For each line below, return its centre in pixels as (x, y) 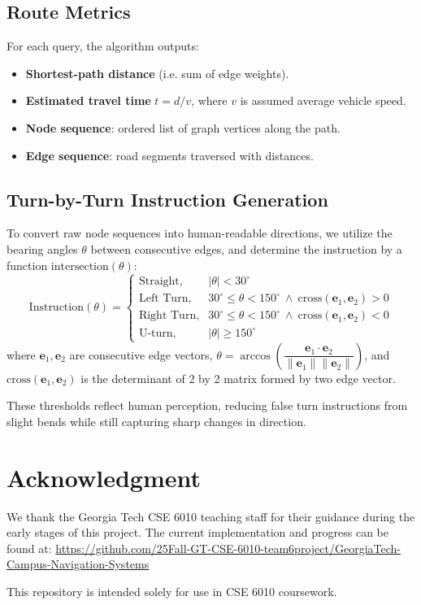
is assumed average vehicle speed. (323, 100)
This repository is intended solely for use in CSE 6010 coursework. (172, 592)
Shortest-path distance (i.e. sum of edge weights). (157, 73)
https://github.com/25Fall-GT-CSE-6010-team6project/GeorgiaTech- (228, 548)
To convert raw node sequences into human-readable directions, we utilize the (200, 233)
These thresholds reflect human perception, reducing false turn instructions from (207, 405)
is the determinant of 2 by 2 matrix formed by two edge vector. (238, 378)
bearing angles (42, 248)
